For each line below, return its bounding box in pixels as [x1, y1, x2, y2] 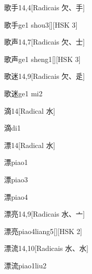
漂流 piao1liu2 [4, 260, 47, 270]
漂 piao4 [4, 191, 28, 202]
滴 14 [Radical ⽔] [4, 105, 55, 116]
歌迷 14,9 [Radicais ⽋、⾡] [4, 71, 85, 81]
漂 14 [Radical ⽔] [4, 139, 55, 150]
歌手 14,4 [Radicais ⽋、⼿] [4, 2, 85, 12]
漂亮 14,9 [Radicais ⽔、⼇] [4, 208, 85, 219]
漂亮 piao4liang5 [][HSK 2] [4, 225, 82, 236]
